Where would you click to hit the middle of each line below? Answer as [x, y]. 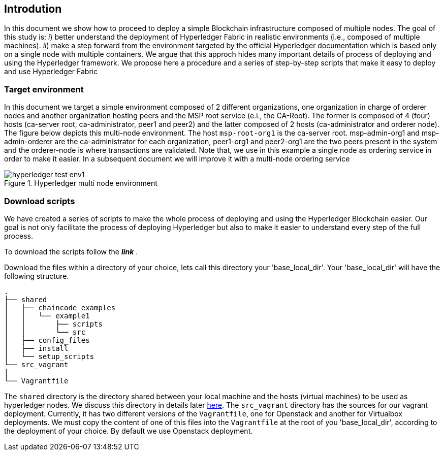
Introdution [33, 9]
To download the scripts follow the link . [71, 251]
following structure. [37, 276]
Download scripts [40, 201]
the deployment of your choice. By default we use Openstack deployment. [129, 431]
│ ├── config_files [47, 340]
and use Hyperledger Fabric [51, 72]
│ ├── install [36, 348]
